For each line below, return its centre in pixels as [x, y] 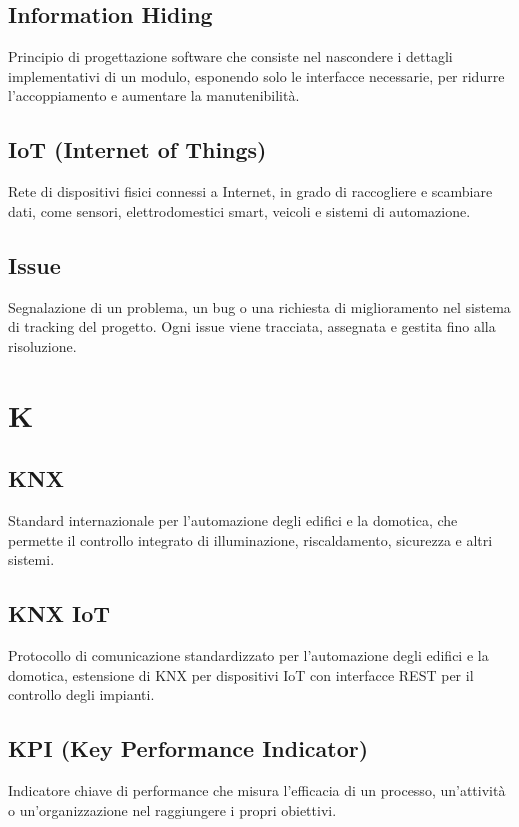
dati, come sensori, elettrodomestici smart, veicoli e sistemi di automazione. [239, 210]
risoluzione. [42, 345]
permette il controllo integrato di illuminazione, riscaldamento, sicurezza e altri [250, 539]
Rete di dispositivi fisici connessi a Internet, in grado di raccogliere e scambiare [250, 191]
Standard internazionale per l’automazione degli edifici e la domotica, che [233, 519]
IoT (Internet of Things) [137, 149]
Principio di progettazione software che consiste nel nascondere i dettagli [230, 56]
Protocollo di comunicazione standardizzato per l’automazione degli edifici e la [248, 654]
